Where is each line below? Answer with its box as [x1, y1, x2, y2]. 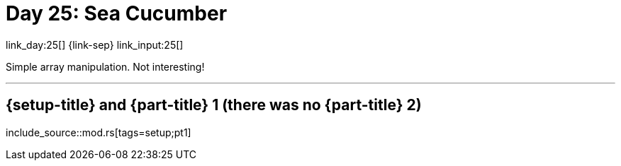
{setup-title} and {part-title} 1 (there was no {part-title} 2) [6, 96, 422, 114]
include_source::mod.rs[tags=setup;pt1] [6, 126, 191, 138]
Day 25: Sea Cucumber [6, 1, 228, 25]
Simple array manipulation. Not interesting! [6, 60, 205, 73]
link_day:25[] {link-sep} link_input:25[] [6, 38, 184, 51]
